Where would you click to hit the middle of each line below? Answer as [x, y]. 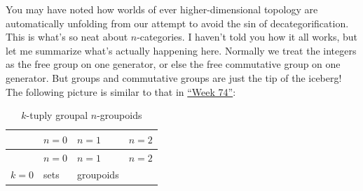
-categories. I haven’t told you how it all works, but [247, 37]
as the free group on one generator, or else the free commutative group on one [173, 64]
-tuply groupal [57, 115]
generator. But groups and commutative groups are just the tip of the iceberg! [174, 77]
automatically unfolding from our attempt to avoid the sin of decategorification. [177, 23]
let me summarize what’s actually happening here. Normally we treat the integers [181, 50]
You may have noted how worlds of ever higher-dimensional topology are [162, 9]
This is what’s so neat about [67, 37]
